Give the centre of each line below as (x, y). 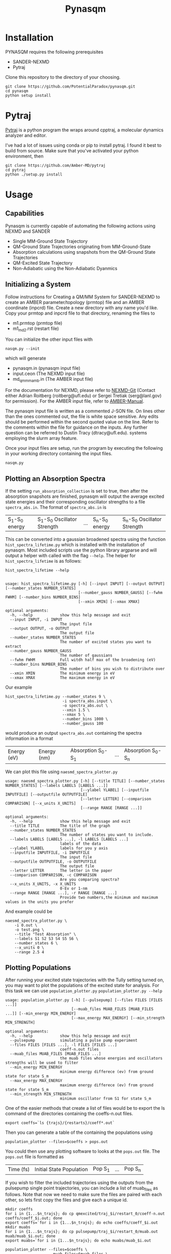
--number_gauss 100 (82, 724)
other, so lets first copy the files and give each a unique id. (67, 1200)
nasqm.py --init (22, 349)
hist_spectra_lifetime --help (37, 570)
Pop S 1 (102, 1169)
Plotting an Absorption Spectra (55, 479)
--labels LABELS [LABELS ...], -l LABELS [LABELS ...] (69, 839)
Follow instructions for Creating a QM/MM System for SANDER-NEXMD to (83, 297)
